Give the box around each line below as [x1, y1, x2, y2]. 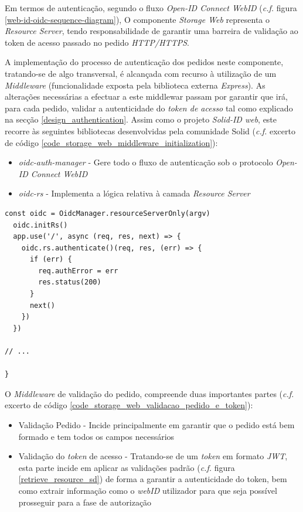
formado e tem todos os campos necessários [18, 430, 175, 442]
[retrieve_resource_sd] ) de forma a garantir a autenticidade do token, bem [18, 473, 287, 485]
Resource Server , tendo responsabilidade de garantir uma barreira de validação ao [5, 25, 298, 37]
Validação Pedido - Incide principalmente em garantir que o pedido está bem [18, 419, 295, 430]
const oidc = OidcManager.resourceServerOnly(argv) [5, 209, 210, 218]
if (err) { [29, 255, 72, 264]
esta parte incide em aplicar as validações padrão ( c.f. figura [18, 461, 235, 473]
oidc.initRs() [13, 221, 68, 229]
